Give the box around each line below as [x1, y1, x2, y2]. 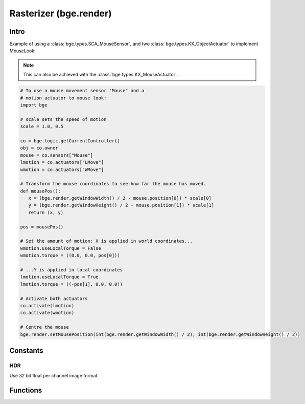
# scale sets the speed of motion [20, 116, 107, 122]
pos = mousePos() [20, 224, 64, 230]
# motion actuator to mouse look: [20, 95, 107, 101]
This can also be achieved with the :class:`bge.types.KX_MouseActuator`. [23, 72, 178, 78]
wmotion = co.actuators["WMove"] [20, 166, 104, 173]
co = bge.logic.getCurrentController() [20, 138, 120, 143]
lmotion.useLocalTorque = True [20, 274, 99, 280]
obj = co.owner [20, 145, 58, 151]
